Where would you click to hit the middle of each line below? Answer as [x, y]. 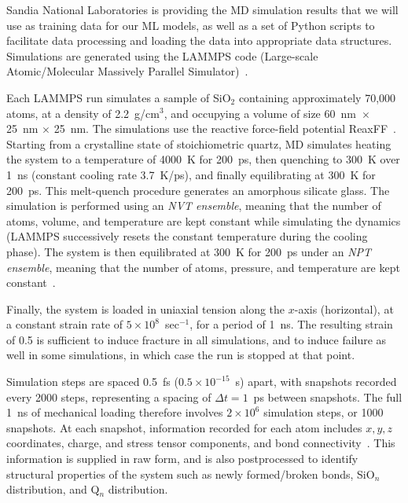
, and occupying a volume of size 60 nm [260, 113]
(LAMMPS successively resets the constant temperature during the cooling [187, 236]
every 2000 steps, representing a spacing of [109, 397]
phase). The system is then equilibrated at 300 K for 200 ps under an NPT [189, 251]
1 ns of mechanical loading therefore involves [115, 412]
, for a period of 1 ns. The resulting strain [291, 324]
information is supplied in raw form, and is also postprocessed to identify [182, 459]
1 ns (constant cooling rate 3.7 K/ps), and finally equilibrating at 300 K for [191, 174]
